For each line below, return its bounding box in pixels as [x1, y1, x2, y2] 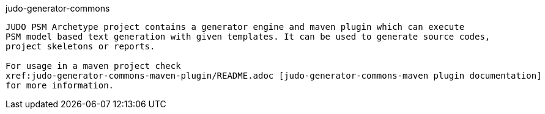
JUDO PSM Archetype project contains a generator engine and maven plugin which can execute [6, 22, 465, 32]
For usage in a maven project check [6, 61, 181, 71]
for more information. [6, 80, 114, 90]
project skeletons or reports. [6, 41, 155, 51]
